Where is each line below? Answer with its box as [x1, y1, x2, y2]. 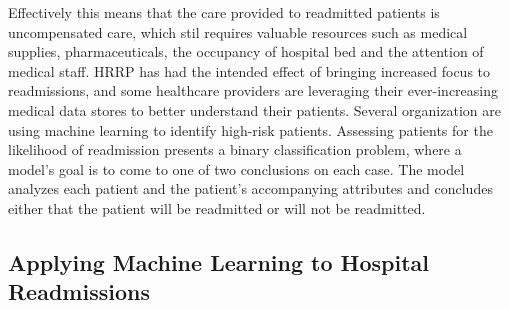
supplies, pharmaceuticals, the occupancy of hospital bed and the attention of [8, 41, 484, 62]
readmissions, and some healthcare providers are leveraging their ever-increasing [8, 80, 499, 101]
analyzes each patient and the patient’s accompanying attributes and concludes [8, 178, 493, 199]
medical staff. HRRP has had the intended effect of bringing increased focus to [8, 60, 491, 81]
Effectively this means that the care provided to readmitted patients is [8, 2, 440, 22]
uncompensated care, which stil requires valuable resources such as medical [8, 21, 468, 42]
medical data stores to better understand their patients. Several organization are [8, 99, 501, 120]
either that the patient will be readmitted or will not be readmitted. [8, 197, 426, 218]
